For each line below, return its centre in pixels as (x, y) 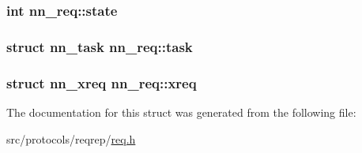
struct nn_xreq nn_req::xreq (102, 82)
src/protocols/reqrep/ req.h (71, 138)
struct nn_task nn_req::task (100, 46)
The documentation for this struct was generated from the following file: (181, 112)
